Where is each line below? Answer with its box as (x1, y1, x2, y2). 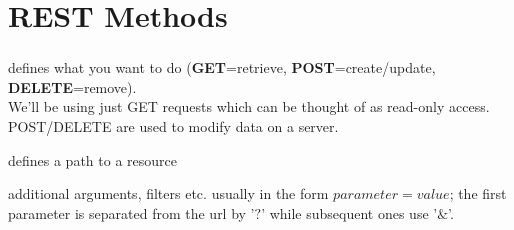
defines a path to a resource (8, 149, 177, 170)
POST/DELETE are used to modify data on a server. (8, 116, 339, 137)
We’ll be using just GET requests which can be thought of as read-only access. (8, 96, 490, 117)
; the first (449, 183, 507, 204)
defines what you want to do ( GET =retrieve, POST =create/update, (8, 57, 436, 78)
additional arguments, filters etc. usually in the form (8, 183, 329, 204)
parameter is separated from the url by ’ (8, 202, 255, 223)
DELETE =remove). (8, 76, 137, 97)
